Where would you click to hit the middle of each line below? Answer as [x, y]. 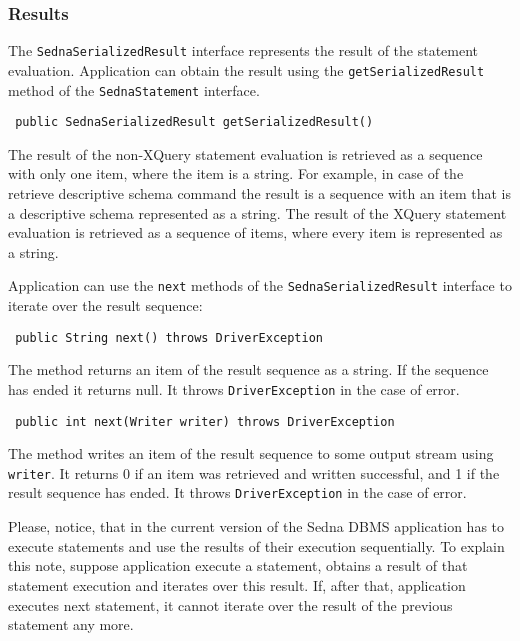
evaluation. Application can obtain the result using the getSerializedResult [246, 69]
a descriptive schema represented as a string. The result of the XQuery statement [257, 212]
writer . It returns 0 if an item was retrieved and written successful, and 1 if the [254, 472]
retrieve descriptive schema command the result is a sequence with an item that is [259, 193]
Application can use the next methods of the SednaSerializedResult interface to [260, 285]
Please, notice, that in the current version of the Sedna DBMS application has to [256, 526]
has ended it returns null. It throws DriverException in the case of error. [234, 388]
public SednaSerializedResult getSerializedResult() [194, 122]
